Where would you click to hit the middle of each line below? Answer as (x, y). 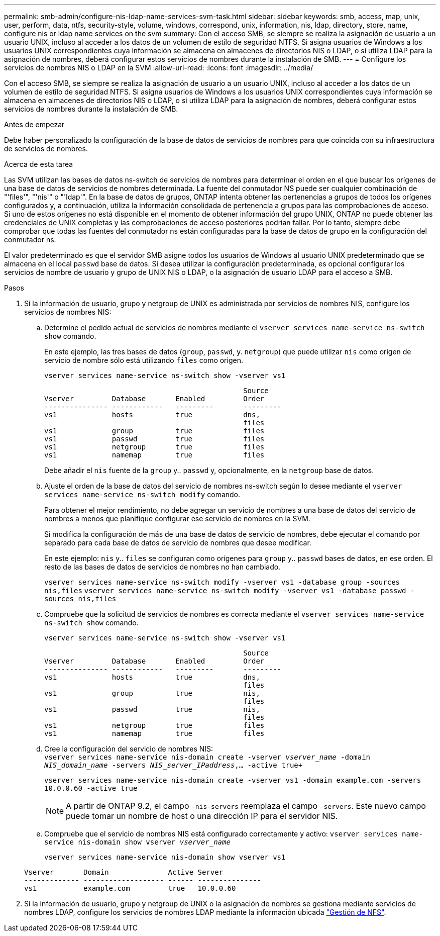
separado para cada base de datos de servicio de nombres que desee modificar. (178, 543)
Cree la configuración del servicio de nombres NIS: (129, 749)
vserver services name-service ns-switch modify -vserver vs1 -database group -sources (222, 582)
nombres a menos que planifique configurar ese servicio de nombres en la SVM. (177, 519)
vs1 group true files (154, 431)
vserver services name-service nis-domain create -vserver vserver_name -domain (207, 757)
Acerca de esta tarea (39, 164)
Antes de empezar (34, 124)
